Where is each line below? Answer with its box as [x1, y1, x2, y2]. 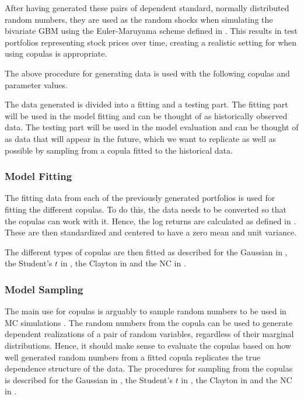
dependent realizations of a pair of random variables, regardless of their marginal [5, 328, 294, 340]
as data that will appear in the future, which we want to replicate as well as [5, 132, 277, 144]
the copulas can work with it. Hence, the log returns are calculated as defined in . [5, 214, 296, 227]
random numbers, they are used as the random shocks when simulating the [5, 13, 273, 25]
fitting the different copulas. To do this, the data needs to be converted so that [5, 203, 286, 215]
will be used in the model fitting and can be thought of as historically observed [5, 109, 288, 122]
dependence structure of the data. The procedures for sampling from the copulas [5, 362, 293, 374]
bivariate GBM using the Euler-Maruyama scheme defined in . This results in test [5, 25, 298, 37]
